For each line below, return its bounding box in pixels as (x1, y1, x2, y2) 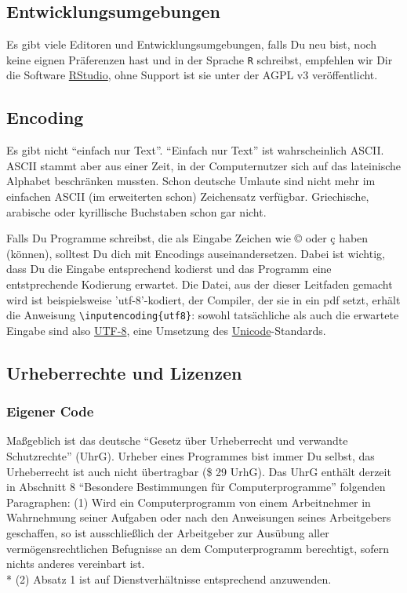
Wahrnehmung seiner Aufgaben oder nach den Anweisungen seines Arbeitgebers (6, 509, 391, 526)
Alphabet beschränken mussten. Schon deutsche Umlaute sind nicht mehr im (6, 173, 376, 189)
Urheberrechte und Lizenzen (6, 360, 242, 384)
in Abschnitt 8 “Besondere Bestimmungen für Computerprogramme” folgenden (6, 478, 386, 495)
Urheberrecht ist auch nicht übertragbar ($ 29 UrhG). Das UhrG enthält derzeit (6, 463, 391, 479)
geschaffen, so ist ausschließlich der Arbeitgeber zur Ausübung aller (6, 525, 329, 540)
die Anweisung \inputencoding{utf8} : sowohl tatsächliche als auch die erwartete (6, 307, 399, 323)
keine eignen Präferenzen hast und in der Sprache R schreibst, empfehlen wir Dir (6, 51, 393, 67)
